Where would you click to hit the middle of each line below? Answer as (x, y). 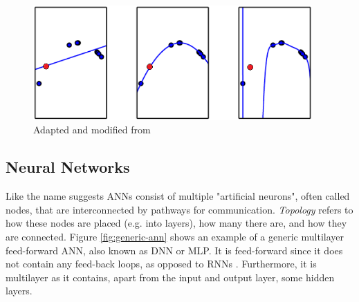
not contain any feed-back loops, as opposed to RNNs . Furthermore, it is (161, 264)
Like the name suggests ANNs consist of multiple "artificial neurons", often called (178, 196)
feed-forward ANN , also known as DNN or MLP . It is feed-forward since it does (174, 250)
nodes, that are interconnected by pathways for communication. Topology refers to (179, 209)
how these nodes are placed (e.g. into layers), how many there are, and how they (176, 223)
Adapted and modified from (92, 130)
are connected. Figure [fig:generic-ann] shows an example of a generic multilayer (175, 237)
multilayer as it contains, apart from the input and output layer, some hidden (170, 277)
